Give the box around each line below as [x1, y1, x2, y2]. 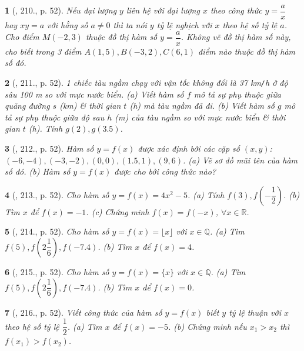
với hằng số [47, 19, 88, 31]
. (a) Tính [187, 188, 225, 200]
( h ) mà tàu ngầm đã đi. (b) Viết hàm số [129, 99, 275, 112]
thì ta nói [113, 19, 147, 31]
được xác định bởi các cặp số [138, 142, 240, 154]
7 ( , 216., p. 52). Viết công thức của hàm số [5, 306, 162, 318]
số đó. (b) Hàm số [5, 165, 71, 178]
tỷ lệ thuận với [229, 306, 281, 318]
